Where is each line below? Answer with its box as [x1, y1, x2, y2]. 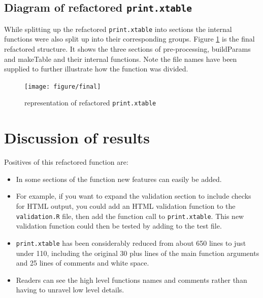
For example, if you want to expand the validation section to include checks [16, 191, 251, 201]
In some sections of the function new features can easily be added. [16, 173, 222, 184]
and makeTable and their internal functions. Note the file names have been [4, 53, 237, 64]
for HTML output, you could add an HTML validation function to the [16, 201, 236, 211]
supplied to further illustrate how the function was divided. [4, 63, 188, 74]
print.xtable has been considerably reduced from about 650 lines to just [16, 237, 246, 248]
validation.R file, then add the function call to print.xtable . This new [16, 210, 244, 221]
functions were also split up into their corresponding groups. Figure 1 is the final [4, 33, 255, 44]
